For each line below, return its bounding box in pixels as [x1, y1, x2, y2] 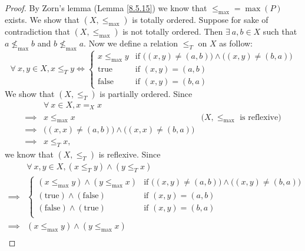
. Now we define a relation [84, 36, 178, 49]
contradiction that [5, 25, 70, 37]
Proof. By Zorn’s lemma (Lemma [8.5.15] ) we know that [5, 2, 207, 14]
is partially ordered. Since [100, 88, 193, 99]
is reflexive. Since [98, 148, 161, 160]
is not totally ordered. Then [122, 25, 223, 37]
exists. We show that [5, 13, 79, 25]
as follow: [219, 36, 253, 49]
